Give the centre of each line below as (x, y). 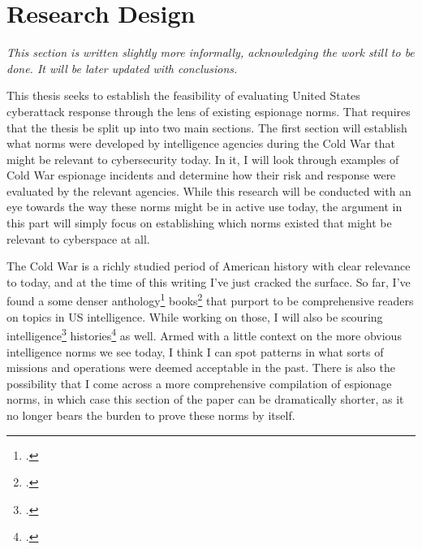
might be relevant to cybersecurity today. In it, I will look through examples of (203, 159)
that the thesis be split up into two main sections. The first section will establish (207, 127)
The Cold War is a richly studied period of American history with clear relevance (209, 266)
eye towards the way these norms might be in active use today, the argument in (205, 207)
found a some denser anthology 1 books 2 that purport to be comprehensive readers (210, 300)
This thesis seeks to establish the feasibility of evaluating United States (183, 95)
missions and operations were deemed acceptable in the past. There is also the (201, 367)
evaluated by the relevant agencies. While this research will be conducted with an (209, 190)
